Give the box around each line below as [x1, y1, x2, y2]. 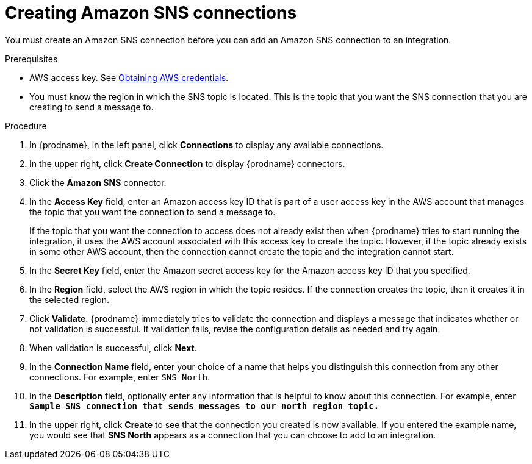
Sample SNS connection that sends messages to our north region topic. [29, 401, 379, 411]
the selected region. [29, 294, 110, 305]
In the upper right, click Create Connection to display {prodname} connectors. [29, 158, 345, 169]
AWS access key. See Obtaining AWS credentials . [29, 72, 229, 83]
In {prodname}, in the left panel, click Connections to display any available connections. [29, 139, 384, 150]
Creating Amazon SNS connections [5, 2, 297, 23]
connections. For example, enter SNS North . [29, 371, 210, 382]
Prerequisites [5, 53, 58, 64]
